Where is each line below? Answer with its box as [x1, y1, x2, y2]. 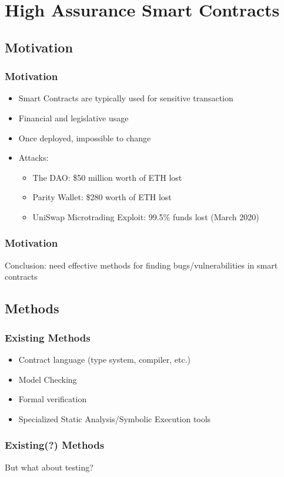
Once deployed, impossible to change [18, 131, 151, 144]
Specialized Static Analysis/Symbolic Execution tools [18, 412, 211, 425]
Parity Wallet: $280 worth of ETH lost [32, 191, 172, 203]
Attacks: [18, 151, 49, 164]
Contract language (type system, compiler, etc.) [18, 353, 191, 365]
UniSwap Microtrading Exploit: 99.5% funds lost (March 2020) [32, 210, 259, 223]
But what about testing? [5, 461, 93, 473]
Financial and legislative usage [18, 111, 129, 124]
